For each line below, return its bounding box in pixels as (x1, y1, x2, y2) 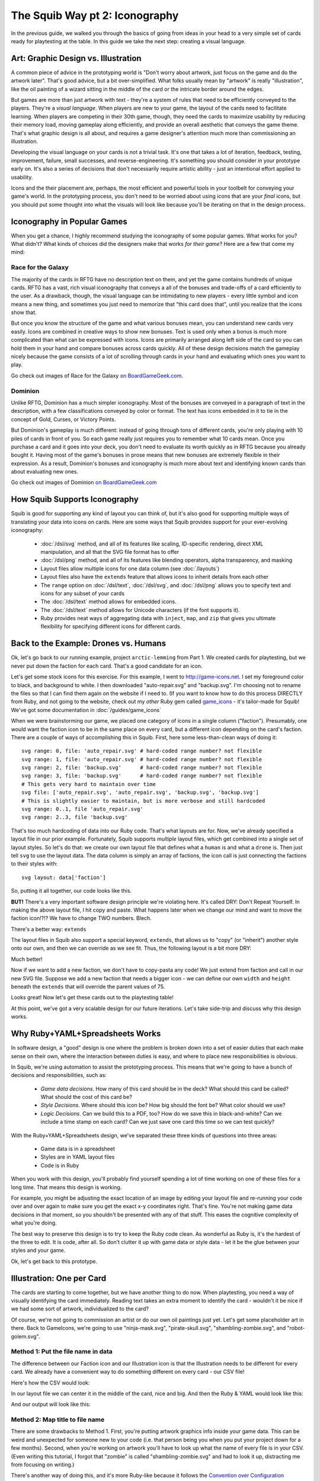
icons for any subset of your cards (40, 589, 124, 597)
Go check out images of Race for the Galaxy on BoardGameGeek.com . (11, 372, 184, 379)
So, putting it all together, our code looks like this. (11, 887, 132, 895)
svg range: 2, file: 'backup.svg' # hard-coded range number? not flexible (21, 764, 263, 771)
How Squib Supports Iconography (11, 495, 139, 505)
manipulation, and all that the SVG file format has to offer (40, 548, 180, 555)
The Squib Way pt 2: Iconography (11, 9, 179, 22)
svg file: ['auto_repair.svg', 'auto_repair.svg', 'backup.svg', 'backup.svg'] (21, 789, 259, 796)
